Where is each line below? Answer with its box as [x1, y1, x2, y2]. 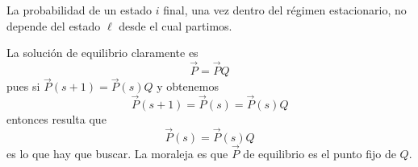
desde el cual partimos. [119, 17, 232, 34]
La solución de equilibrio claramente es [6, 44, 199, 61]
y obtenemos [157, 78, 219, 95]
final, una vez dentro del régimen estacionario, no [163, 2, 407, 18]
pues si [6, 78, 40, 95]
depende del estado [6, 17, 101, 34]
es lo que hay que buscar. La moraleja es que [6, 145, 228, 162]
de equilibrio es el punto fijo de [243, 145, 396, 162]
